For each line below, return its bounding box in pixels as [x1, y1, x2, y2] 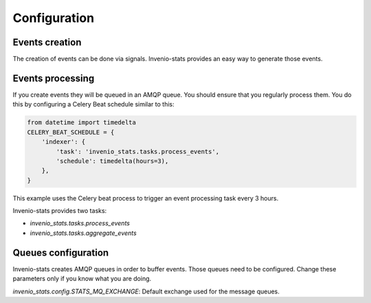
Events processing [12, 72, 95, 84]
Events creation [12, 36, 82, 48]
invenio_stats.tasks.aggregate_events [30, 229, 137, 237]
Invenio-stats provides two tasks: [12, 207, 107, 215]
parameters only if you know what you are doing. [12, 275, 152, 283]
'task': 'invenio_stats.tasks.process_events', [56, 148, 220, 155]
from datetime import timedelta [27, 119, 137, 126]
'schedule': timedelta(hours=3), [56, 157, 169, 165]
